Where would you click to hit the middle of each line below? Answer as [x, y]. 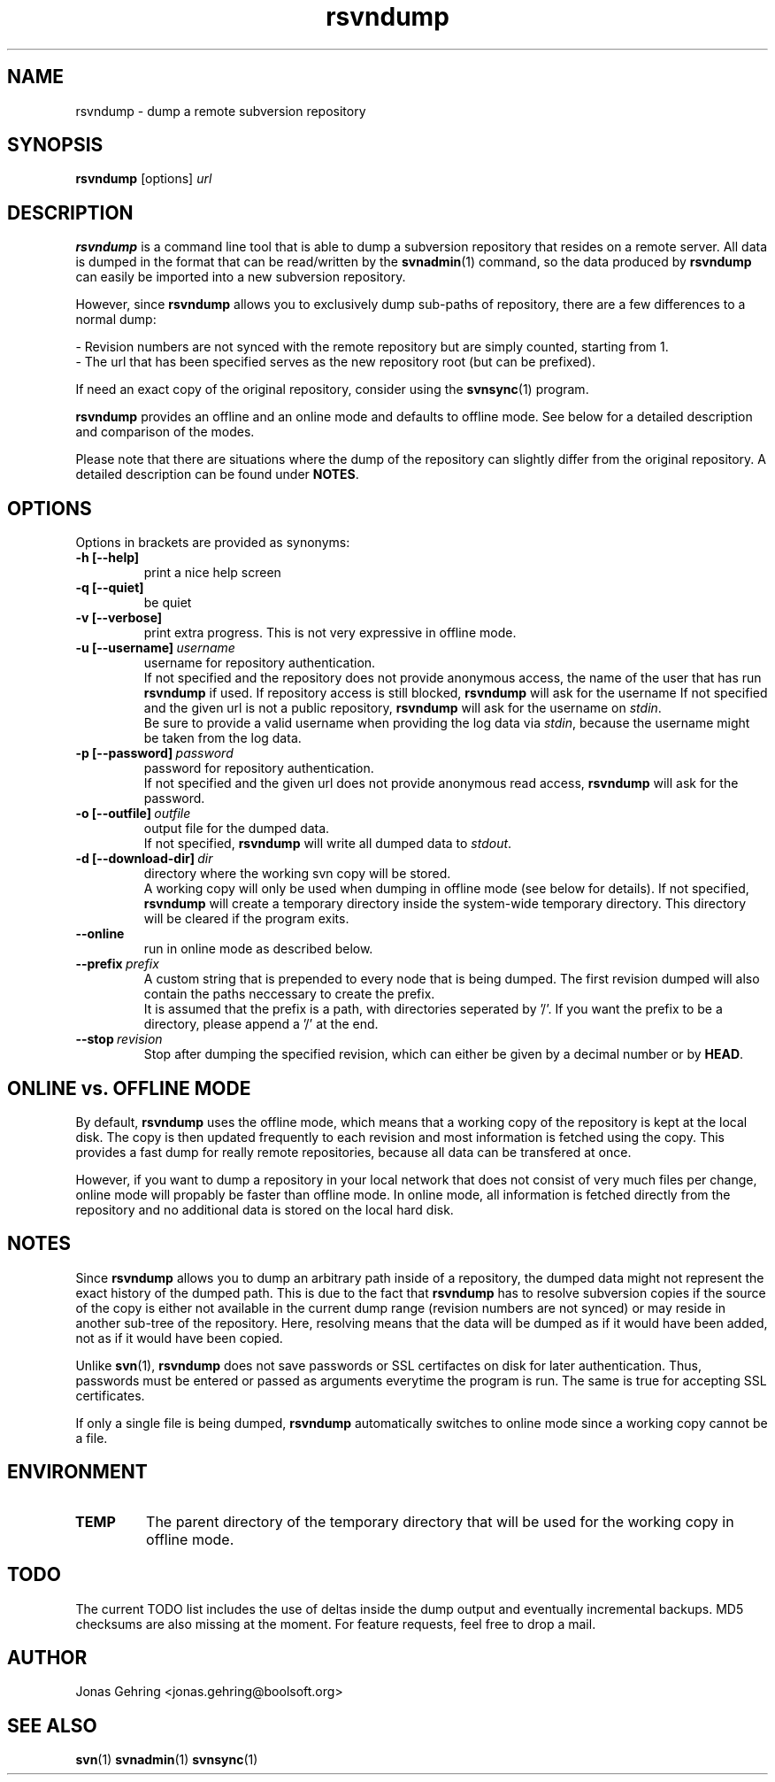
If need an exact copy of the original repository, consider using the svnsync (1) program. [332, 390]
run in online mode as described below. [258, 949]
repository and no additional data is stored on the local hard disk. [265, 1209]
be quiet [168, 603]
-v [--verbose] [119, 618]
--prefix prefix [117, 964]
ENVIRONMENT [77, 1472]
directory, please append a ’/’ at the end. [261, 1024]
